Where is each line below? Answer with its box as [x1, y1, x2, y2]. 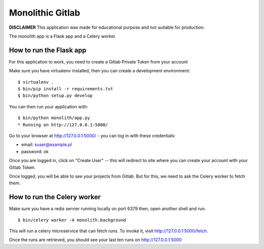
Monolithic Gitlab [9, 7, 80, 18]
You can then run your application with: [9, 104, 88, 109]
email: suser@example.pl [21, 142, 72, 147]
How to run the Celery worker [9, 193, 101, 201]
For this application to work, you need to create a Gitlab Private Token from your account [9, 59, 188, 64]
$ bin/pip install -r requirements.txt [18, 86, 113, 92]
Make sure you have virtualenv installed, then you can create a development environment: [9, 68, 191, 74]
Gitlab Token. [9, 164, 36, 170]
